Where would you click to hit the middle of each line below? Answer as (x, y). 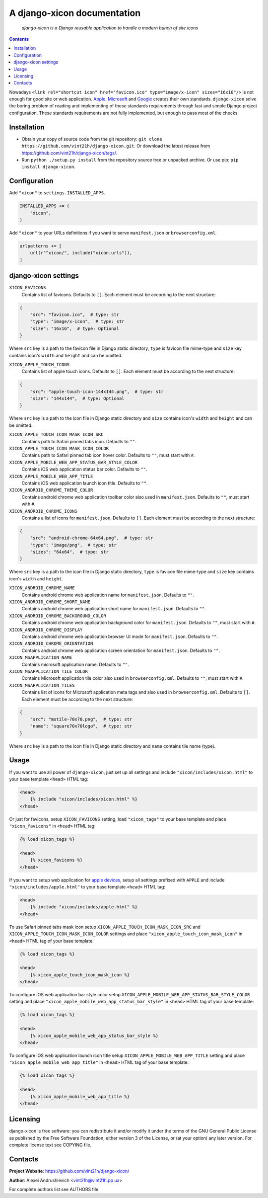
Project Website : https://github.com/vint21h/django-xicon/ (69, 1171)
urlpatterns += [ (41, 246)
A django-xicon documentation (75, 13)
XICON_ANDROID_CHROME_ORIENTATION (51, 644)
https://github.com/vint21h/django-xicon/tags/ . (69, 153)
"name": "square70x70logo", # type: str (81, 726)
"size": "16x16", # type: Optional (74, 328)
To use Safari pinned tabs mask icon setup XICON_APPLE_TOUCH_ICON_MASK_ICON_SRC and (105, 927)
